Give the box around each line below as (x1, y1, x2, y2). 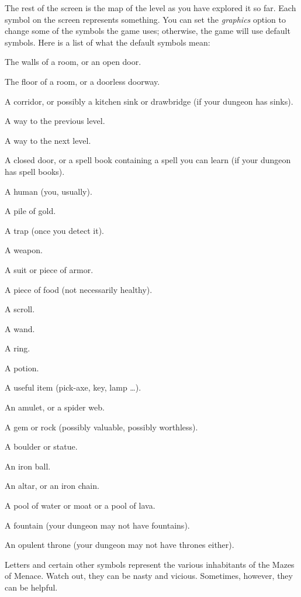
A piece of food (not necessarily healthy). (5, 283, 153, 295)
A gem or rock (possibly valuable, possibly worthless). (5, 420, 198, 433)
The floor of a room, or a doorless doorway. (5, 75, 160, 87)
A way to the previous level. (5, 115, 105, 127)
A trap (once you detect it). (5, 224, 104, 236)
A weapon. (5, 244, 43, 256)
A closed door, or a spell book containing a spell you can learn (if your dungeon (5, 154, 291, 166)
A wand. (5, 322, 35, 334)
